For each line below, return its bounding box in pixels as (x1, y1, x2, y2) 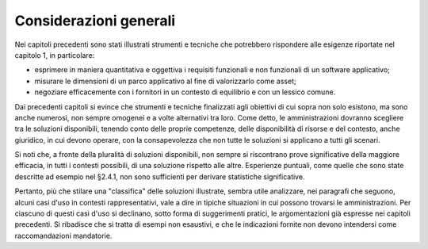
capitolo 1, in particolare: (14, 50, 95, 59)
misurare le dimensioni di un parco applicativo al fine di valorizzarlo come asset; (34, 76, 296, 86)
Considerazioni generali (14, 12, 176, 29)
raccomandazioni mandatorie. (14, 231, 113, 240)
